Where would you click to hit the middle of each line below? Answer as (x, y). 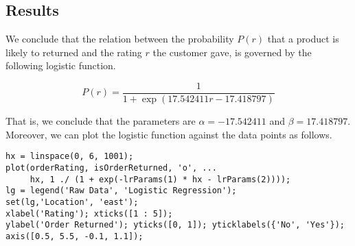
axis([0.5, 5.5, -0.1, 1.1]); (75, 236)
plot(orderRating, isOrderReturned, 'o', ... (111, 168)
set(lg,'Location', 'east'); (72, 202)
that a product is (303, 39)
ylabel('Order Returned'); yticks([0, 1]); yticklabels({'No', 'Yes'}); (175, 225)
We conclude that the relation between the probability (120, 39)
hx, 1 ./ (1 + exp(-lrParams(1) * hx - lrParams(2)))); (160, 179)
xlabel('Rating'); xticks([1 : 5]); (89, 213)
